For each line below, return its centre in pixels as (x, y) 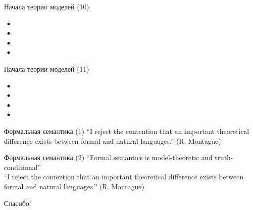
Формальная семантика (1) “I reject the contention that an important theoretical (126, 131)
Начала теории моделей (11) (47, 68)
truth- (224, 157)
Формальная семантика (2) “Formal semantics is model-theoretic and (108, 157)
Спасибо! (18, 203)
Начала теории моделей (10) (47, 6)
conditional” (23, 167)
